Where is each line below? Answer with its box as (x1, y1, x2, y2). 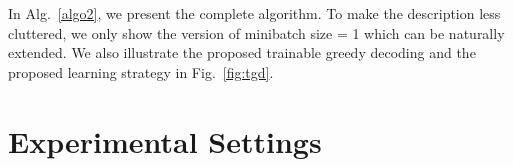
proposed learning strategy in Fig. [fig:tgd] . (8, 61, 274, 82)
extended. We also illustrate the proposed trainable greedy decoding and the (8, 42, 476, 63)
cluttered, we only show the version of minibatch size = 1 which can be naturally (8, 22, 505, 43)
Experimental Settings (8, 120, 322, 161)
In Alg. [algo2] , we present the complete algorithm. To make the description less (8, 3, 501, 23)
